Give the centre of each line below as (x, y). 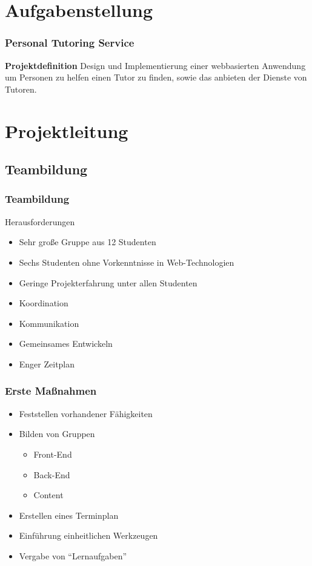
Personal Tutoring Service (70, 43)
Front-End (53, 454)
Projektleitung (67, 130)
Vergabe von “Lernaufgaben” (73, 555)
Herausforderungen (40, 221)
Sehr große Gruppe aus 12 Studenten (88, 242)
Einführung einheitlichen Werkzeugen (88, 535)
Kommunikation (49, 323)
